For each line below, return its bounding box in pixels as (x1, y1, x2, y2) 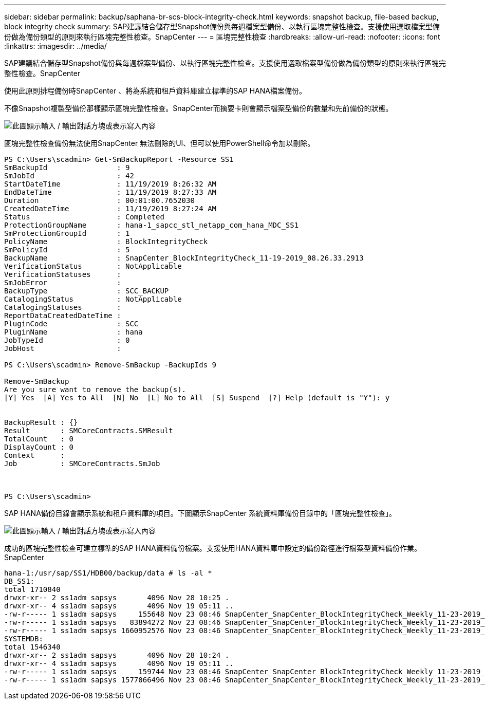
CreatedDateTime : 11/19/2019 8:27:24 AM (4, 205, 217, 213)
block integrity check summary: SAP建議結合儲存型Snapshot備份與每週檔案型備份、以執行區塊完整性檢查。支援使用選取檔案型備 (4, 22, 440, 31)
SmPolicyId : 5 (4, 246, 130, 254)
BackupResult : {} (4, 418, 78, 427)
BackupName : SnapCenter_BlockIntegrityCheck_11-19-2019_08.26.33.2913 (4, 254, 364, 262)
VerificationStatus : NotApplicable (4, 262, 182, 270)
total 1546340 (4, 643, 61, 651)
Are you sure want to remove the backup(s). (4, 385, 186, 394)
